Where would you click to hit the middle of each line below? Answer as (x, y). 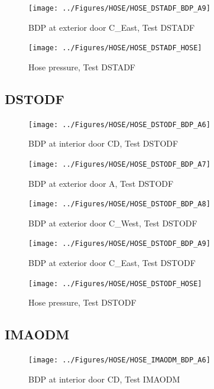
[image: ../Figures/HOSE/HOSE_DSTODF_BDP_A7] (119, 164)
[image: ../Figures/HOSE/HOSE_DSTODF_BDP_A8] (119, 204)
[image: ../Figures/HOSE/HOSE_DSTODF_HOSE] (115, 283)
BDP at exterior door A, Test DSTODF (101, 183)
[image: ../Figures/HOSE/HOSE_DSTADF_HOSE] (115, 48)
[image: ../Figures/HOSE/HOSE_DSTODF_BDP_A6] (119, 124)
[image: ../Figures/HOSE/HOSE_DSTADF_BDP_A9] (119, 8)
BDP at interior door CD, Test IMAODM (104, 379)
